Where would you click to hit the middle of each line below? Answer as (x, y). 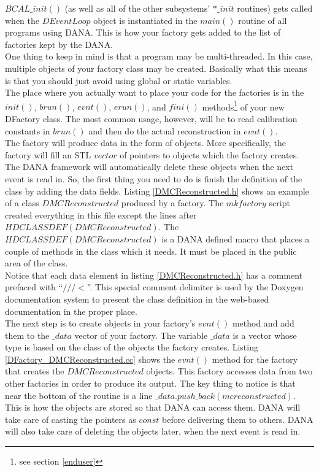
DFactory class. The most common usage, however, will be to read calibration (151, 118)
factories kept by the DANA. (59, 44)
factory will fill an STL (48, 154)
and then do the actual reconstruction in (165, 130)
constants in (28, 130)
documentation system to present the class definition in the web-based (137, 299)
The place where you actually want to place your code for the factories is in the (155, 92)
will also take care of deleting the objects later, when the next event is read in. (153, 431)
